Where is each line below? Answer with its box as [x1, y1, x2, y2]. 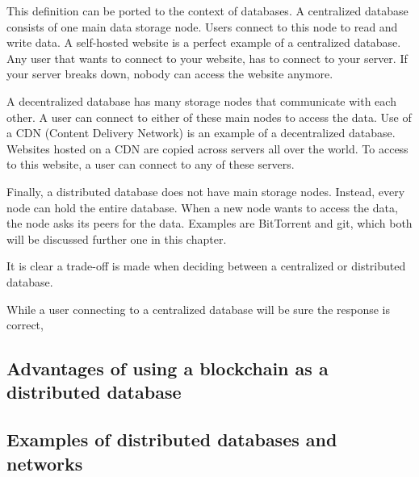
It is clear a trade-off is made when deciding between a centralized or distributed [6, 257, 406, 274]
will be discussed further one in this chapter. [6, 230, 227, 247]
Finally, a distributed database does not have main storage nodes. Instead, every [6, 182, 405, 199]
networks [6, 450, 83, 475]
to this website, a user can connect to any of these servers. [6, 156, 295, 173]
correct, [6, 316, 44, 333]
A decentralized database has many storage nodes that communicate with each [6, 92, 396, 109]
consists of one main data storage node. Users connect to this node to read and [6, 18, 398, 35]
